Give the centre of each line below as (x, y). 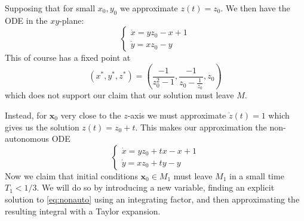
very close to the (91, 115)
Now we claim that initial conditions (71, 175)
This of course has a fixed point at (68, 57)
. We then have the (255, 8)
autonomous (27, 138)
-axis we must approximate (177, 115)
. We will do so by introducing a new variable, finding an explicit (156, 187)
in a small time (257, 175)
